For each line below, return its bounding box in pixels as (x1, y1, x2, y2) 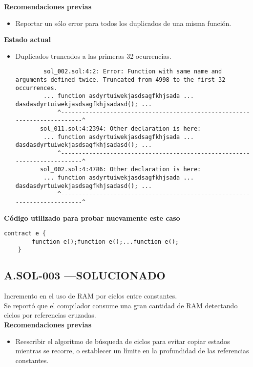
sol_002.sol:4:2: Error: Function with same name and (43, 68, 222, 75)
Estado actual (4, 34, 51, 45)
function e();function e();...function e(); (32, 238, 179, 245)
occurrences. (15, 84, 58, 92)
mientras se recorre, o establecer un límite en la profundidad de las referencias (15, 345, 249, 356)
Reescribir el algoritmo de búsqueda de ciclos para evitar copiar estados (15, 336, 230, 346)
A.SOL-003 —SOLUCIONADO (4, 268, 166, 283)
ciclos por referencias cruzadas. (4, 310, 96, 320)
